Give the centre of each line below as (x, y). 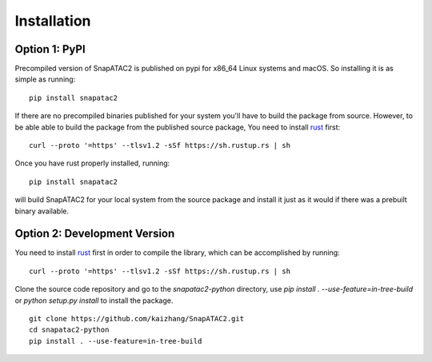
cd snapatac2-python (69, 330)
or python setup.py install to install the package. (94, 300)
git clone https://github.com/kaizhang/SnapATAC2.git (136, 319)
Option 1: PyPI (50, 49)
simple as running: (45, 79)
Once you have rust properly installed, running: (92, 163)
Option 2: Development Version (95, 234)
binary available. (42, 211)
